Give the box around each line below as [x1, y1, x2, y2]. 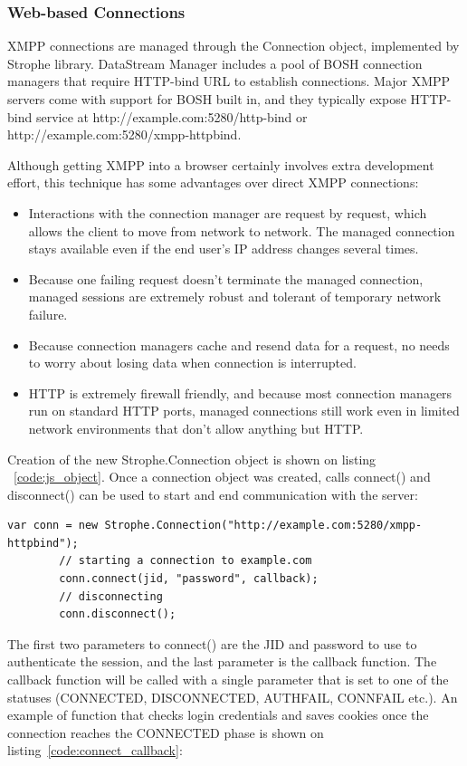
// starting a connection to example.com [59, 554, 312, 568]
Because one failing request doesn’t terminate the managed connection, [28, 269, 424, 288]
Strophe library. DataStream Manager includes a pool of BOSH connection [7, 53, 423, 72]
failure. [28, 304, 68, 323]
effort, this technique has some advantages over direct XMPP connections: [7, 173, 419, 192]
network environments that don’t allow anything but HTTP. [28, 418, 364, 437]
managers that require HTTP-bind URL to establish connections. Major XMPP [7, 72, 451, 91]
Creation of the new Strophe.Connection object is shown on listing [7, 449, 376, 468]
